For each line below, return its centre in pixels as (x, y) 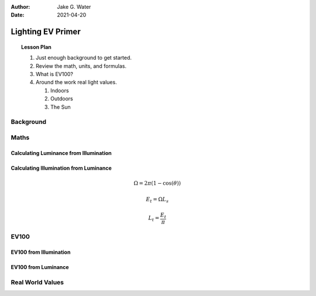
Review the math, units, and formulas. (81, 66)
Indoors (60, 90)
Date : (18, 15)
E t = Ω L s (157, 200)
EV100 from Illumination (41, 252)
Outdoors (62, 99)
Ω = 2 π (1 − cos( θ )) (157, 183)
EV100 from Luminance (40, 267)
